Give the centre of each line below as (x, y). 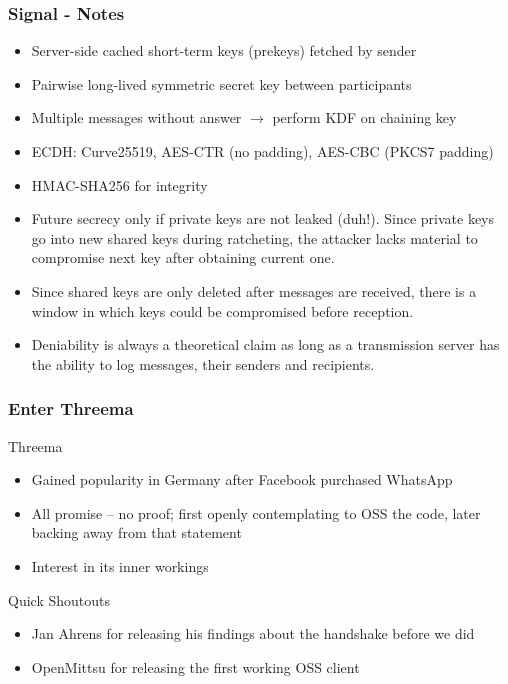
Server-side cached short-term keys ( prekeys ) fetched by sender (224, 50)
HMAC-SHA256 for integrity (119, 184)
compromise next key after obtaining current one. (183, 257)
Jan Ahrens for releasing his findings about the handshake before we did (253, 633)
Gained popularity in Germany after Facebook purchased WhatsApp (242, 479)
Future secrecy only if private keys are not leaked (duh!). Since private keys (263, 218)
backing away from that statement (136, 532)
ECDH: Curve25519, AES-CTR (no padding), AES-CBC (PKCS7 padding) (262, 151)
